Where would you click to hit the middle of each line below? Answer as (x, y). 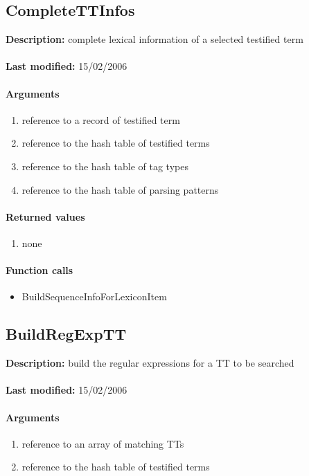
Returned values (45, 216)
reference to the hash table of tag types (105, 166)
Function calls (39, 270)
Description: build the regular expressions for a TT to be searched (150, 363)
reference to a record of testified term (101, 119)
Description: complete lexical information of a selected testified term (154, 39)
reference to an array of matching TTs (103, 443)
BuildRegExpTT (66, 334)
